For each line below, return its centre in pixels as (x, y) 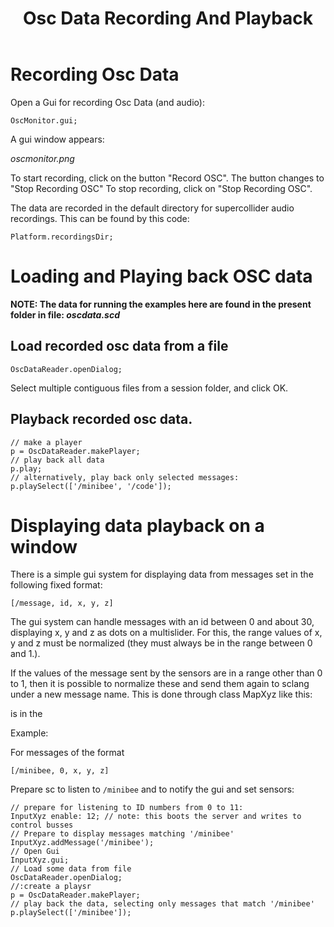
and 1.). (25, 654)
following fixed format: (56, 585)
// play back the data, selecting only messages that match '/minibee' (162, 904)
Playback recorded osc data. (101, 419)
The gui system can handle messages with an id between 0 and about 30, (162, 622)
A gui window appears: (57, 139)
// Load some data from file (71, 869)
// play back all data (57, 460)
